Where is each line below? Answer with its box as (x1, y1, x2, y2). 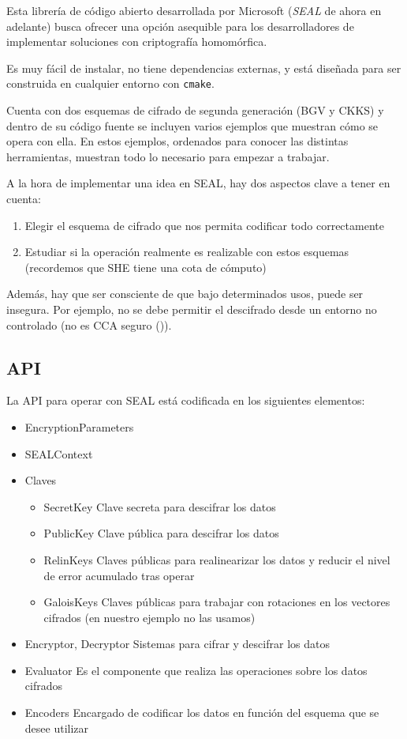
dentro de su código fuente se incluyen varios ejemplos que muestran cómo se (6, 117, 379, 134)
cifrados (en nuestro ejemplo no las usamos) (43, 609, 256, 625)
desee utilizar (24, 719, 89, 736)
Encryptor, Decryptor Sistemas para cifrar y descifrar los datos (24, 635, 330, 652)
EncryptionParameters (24, 418, 134, 435)
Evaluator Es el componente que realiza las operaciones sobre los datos (24, 662, 368, 678)
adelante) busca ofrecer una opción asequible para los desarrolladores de (6, 17, 354, 34)
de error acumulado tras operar (43, 567, 195, 583)
